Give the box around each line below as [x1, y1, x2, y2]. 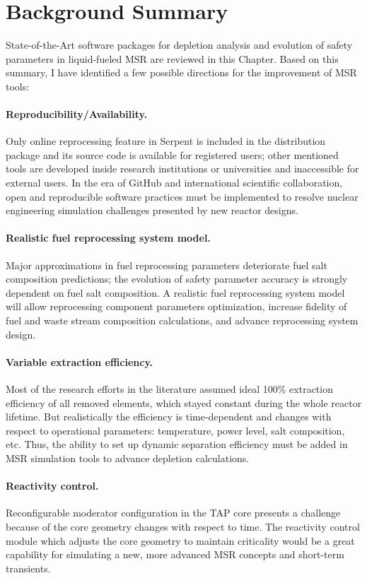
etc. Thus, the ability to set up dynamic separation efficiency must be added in [6, 437, 348, 452]
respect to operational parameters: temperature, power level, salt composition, [6, 423, 345, 437]
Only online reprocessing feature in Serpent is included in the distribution [6, 134, 326, 148]
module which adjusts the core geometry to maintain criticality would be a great [6, 533, 355, 548]
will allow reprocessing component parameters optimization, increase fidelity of [6, 299, 347, 314]
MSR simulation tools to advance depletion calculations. [6, 450, 250, 465]
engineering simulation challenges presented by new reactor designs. [6, 203, 298, 218]
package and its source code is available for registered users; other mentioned [6, 147, 339, 162]
